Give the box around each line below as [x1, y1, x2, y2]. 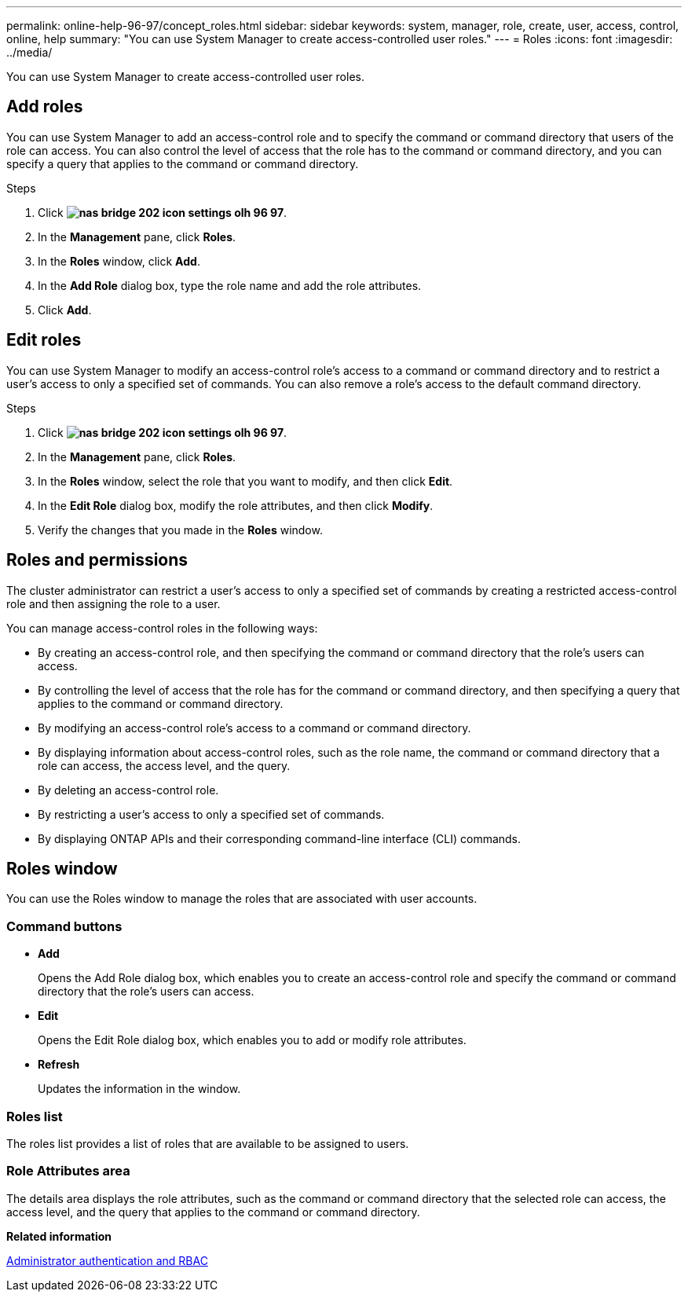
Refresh [38, 1058, 80, 1072]
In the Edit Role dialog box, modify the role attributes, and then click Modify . [38, 498, 434, 512]
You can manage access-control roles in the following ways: [6, 621, 318, 635]
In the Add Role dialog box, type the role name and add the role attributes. [38, 278, 422, 292]
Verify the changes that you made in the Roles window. [38, 522, 323, 537]
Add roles [6, 97, 83, 117]
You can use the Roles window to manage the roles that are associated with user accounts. [6, 892, 478, 906]
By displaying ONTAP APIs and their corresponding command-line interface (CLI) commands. [38, 831, 521, 845]
